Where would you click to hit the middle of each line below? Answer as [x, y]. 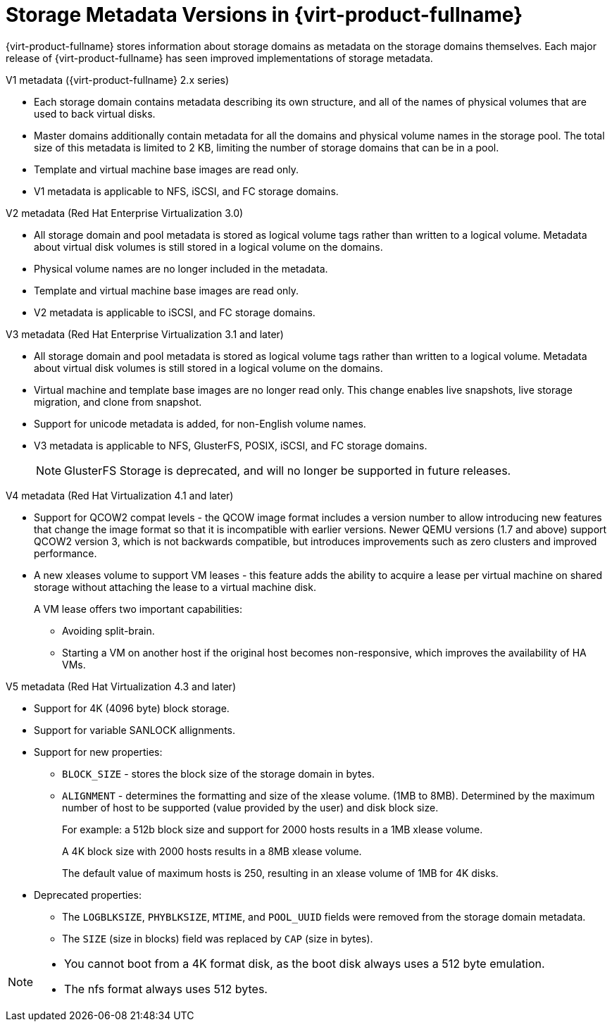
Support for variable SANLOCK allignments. [135, 730]
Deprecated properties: [88, 895]
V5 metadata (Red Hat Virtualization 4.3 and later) [121, 686]
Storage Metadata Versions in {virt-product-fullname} [264, 15]
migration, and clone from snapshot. [118, 402]
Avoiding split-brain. [108, 630]
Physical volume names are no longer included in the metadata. [181, 268]
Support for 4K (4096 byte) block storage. [132, 708]
